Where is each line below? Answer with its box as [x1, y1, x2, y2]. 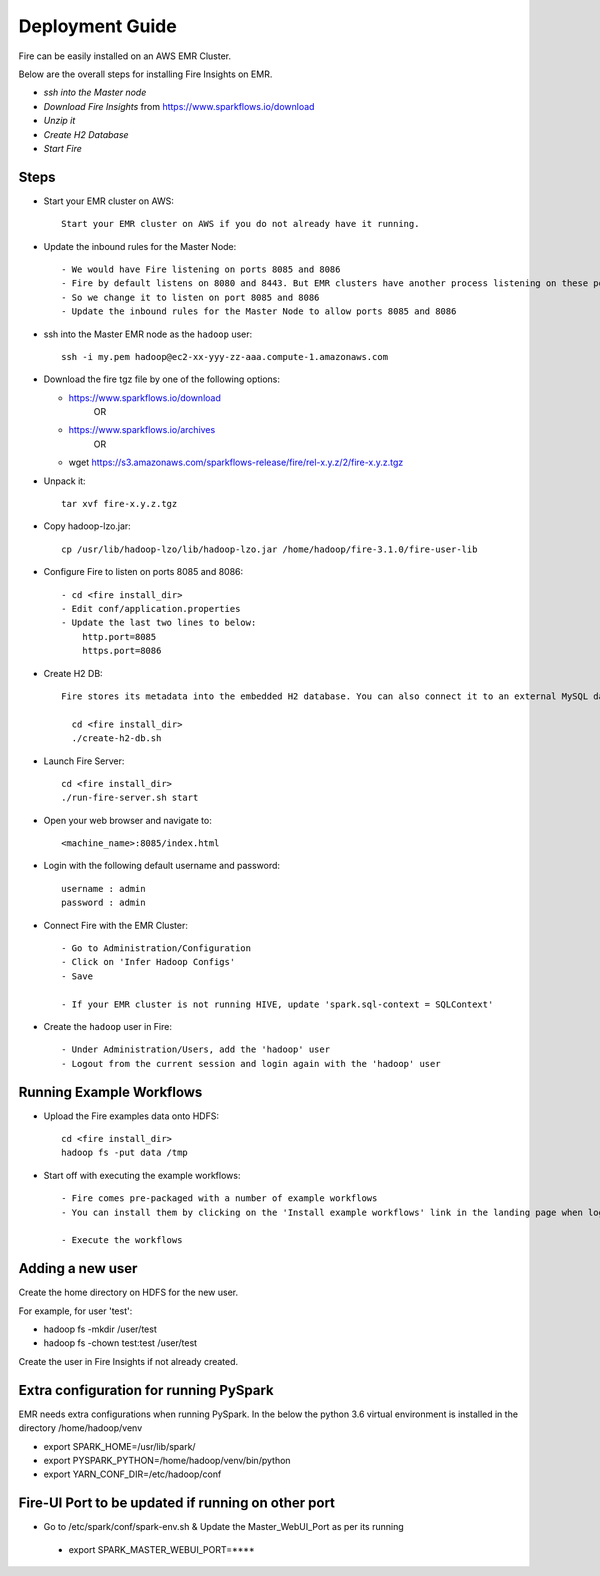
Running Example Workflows [18, 1083, 203, 1100]
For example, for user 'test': [18, 1305, 133, 1317]
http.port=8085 [81, 631, 157, 642]
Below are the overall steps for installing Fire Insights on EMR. [18, 68, 273, 80]
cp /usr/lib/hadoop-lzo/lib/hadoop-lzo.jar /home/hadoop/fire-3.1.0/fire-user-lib [61, 543, 478, 555]
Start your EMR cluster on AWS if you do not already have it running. [61, 218, 420, 230]
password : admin [61, 897, 146, 909]
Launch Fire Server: [43, 755, 125, 767]
